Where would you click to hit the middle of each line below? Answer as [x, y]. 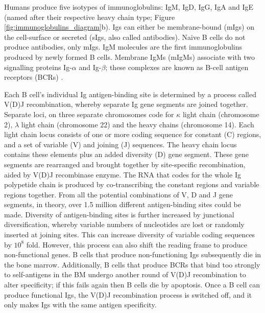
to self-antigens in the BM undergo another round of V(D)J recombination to [125, 274]
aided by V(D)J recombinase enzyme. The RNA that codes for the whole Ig [123, 174]
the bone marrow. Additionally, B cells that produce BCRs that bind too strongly [132, 264]
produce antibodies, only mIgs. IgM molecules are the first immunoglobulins [123, 47]
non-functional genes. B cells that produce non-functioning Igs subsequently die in [133, 254]
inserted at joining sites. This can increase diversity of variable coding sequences [130, 234]
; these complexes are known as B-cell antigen [177, 67]
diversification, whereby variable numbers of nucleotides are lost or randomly [124, 224]
